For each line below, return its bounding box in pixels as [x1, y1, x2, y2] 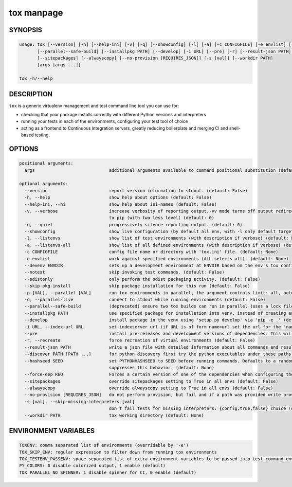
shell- [229, 125, 241, 131]
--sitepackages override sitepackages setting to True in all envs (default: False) [24, 379, 278, 384]
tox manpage [9, 7, 63, 18]
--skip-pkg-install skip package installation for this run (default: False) [24, 283, 251, 289]
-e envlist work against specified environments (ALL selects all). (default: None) [24, 256, 289, 261]
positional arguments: [19, 161, 73, 166]
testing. [35, 132, 50, 138]
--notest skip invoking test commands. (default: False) [24, 270, 225, 275]
